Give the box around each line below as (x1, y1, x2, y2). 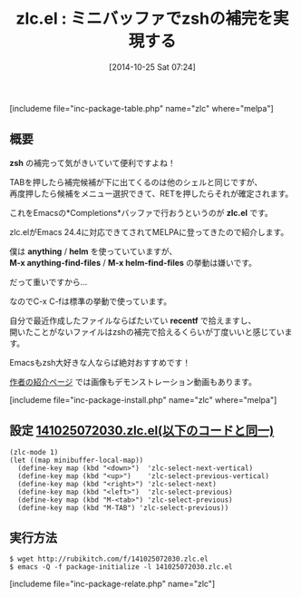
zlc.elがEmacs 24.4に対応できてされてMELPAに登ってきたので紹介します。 (9, 226, 289, 237)
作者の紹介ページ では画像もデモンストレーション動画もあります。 (9, 376, 257, 387)
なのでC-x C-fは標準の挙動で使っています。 (9, 296, 172, 307)
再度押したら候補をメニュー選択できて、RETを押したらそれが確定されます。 (9, 188, 294, 199)
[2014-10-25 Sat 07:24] (108, 61, 197, 73)
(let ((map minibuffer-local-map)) (9, 456, 144, 465)
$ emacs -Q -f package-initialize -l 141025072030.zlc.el (9, 563, 233, 572)
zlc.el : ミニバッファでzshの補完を (15, 8, 274, 29)
